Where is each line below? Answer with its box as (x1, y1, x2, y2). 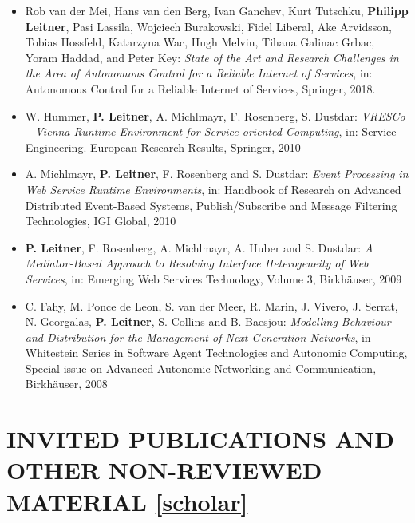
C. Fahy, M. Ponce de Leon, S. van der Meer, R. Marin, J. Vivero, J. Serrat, (25, 297, 398, 314)
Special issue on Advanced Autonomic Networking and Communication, (25, 359, 377, 376)
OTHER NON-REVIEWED (6, 454, 322, 486)
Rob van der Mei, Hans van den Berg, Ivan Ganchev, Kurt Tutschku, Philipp (25, 2, 409, 18)
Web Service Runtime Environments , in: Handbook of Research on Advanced (25, 180, 401, 197)
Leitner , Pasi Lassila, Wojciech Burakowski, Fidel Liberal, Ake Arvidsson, (25, 18, 392, 34)
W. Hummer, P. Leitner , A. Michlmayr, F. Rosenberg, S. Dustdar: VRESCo (25, 107, 405, 124)
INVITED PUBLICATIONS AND (6, 422, 394, 455)
